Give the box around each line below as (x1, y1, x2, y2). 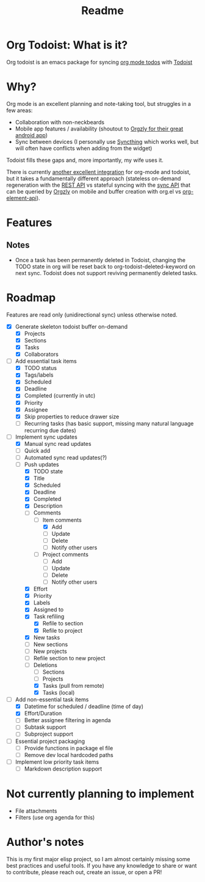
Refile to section (42, 620, 84, 627)
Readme (81, 4, 124, 18)
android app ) (15, 131, 48, 138)
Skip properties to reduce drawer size (24, 413, 120, 420)
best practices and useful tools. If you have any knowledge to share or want (6, 862, 197, 869)
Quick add (24, 447, 51, 454)
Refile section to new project (33, 654, 106, 661)
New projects (33, 647, 67, 655)
